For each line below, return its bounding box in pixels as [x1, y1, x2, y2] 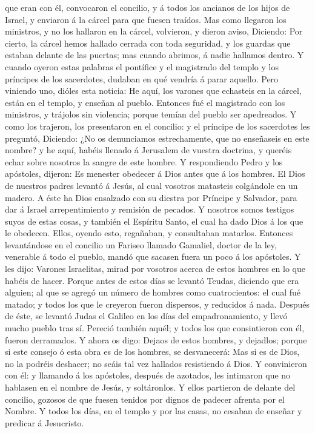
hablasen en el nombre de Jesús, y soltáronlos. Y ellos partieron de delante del [5, 381, 296, 393]
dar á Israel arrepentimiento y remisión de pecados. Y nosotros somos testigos [5, 203, 294, 216]
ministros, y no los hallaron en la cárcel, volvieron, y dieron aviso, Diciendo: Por [5, 25, 303, 38]
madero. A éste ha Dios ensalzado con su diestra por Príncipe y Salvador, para [5, 191, 297, 203]
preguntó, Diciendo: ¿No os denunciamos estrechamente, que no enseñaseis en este [5, 131, 310, 144]
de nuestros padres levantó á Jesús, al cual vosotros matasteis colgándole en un [5, 179, 298, 191]
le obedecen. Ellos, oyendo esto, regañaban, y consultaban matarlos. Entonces [5, 226, 293, 239]
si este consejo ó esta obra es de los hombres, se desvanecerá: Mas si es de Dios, [5, 345, 300, 358]
